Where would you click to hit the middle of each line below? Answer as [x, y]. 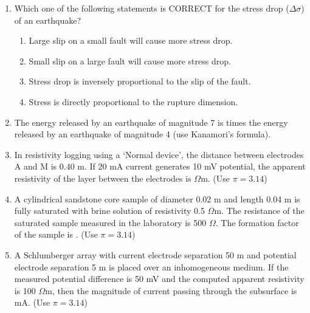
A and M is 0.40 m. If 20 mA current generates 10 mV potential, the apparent [160, 166]
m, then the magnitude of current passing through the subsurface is [171, 290]
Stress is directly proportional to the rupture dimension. [133, 101]
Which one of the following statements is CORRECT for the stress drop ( [152, 8]
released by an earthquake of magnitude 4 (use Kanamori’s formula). [142, 134]
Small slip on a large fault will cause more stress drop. [130, 60]
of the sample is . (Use [56, 234]
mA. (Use [32, 302]
